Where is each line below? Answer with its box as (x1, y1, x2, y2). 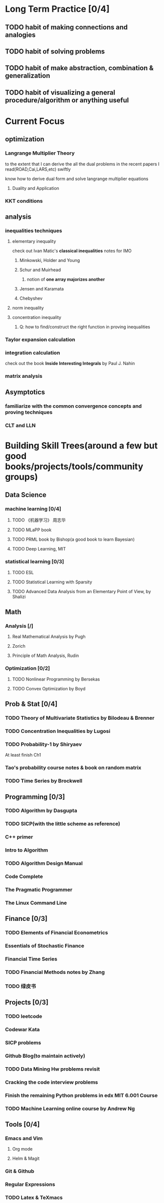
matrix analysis (5, 373, 43, 380)
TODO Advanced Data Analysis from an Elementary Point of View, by (12, 588, 151, 594)
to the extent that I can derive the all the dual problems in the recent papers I (5, 161, 160, 167)
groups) (5, 471, 38, 482)
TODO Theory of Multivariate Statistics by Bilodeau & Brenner (5, 715, 155, 722)
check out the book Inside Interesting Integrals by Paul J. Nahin (5, 361, 135, 366)
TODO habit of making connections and (5, 23, 128, 31)
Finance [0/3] (5, 915, 47, 923)
